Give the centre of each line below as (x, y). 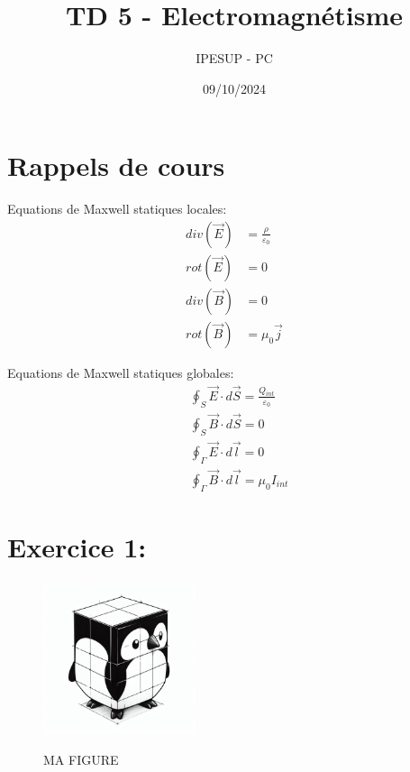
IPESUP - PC (234, 58)
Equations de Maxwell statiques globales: (121, 372)
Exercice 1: (77, 546)
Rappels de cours (116, 165)
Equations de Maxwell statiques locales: (117, 209)
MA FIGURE (81, 760)
